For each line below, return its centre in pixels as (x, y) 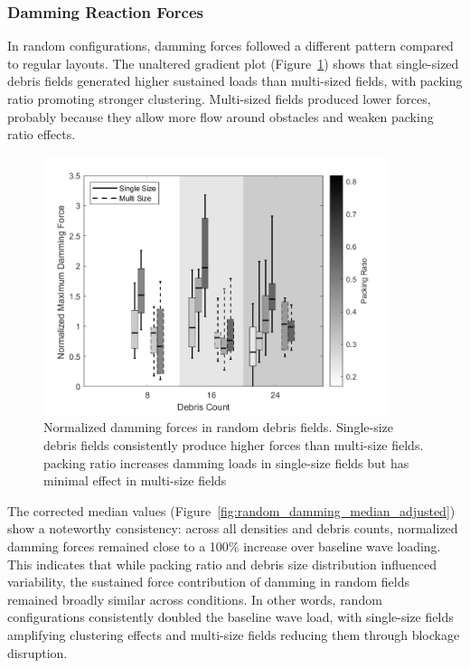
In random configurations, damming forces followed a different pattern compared (230, 46)
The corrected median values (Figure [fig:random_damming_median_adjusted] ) (231, 510)
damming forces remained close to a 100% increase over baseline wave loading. (224, 546)
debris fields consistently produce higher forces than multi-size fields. (234, 445)
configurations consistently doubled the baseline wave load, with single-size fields (230, 617)
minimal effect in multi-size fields (135, 480)
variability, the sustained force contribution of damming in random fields (208, 582)
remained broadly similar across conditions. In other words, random (195, 599)
